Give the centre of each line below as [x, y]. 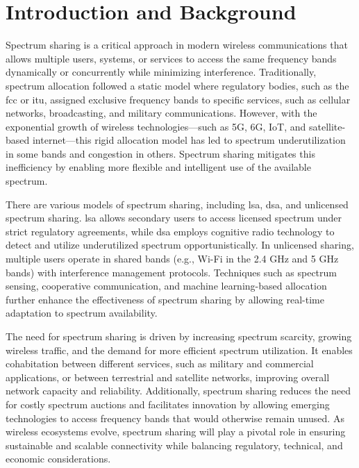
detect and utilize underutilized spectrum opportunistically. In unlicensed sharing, [180, 245]
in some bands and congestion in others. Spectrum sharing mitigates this [160, 153]
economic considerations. [58, 459]
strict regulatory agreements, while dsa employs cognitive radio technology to [170, 231]
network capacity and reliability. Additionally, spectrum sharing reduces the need [178, 391]
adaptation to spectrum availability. [82, 313]
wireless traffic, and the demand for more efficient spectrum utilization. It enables [179, 350]
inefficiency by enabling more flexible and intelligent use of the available [158, 167]
